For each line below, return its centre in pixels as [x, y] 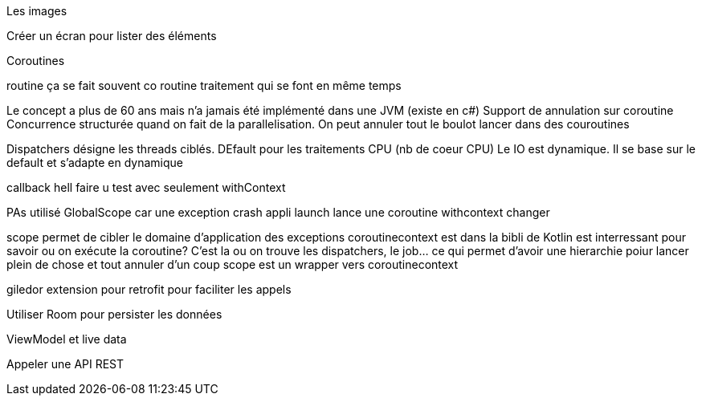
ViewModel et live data [67, 339]
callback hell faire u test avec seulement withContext [146, 187]
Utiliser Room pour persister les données [114, 314]
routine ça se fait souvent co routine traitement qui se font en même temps [204, 85]
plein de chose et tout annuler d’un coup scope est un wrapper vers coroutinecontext [233, 264]
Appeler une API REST [65, 364]
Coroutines [36, 61]
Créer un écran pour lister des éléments [112, 36]
